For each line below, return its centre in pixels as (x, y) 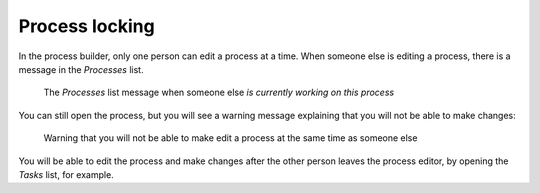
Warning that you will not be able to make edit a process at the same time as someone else (230, 138)
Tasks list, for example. (66, 174)
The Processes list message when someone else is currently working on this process (219, 92)
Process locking (86, 26)
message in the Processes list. (81, 69)
